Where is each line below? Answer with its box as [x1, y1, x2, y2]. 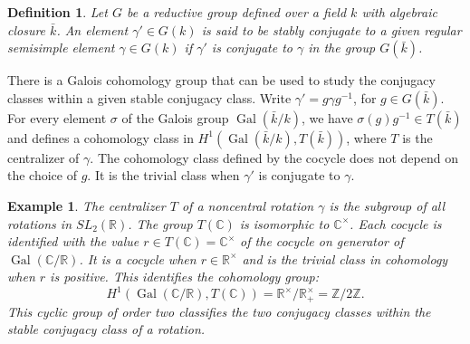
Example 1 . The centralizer [7, 196, 166, 215]
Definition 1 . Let [7, 3, 108, 21]
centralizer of [7, 148, 80, 167]
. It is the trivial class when [87, 166, 240, 185]
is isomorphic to [239, 214, 330, 233]
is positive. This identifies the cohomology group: [50, 267, 319, 286]
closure [7, 20, 46, 39]
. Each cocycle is [350, 214, 442, 233]
